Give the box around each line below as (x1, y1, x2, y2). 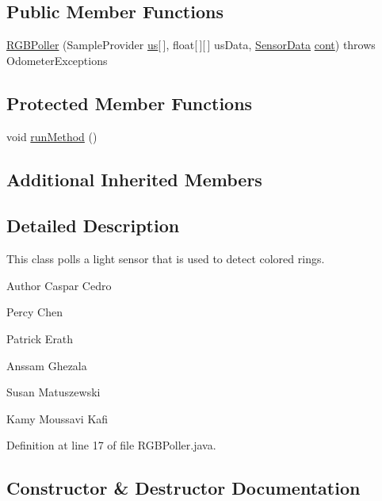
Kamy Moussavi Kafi (6, 410, 109, 426)
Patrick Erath (6, 330, 74, 346)
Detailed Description (6, 213, 180, 238)
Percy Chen (6, 304, 63, 320)
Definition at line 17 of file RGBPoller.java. (6, 437, 216, 453)
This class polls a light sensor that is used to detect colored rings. (6, 250, 325, 267)
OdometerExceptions (6, 52, 108, 68)
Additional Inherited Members (6, 166, 262, 191)
